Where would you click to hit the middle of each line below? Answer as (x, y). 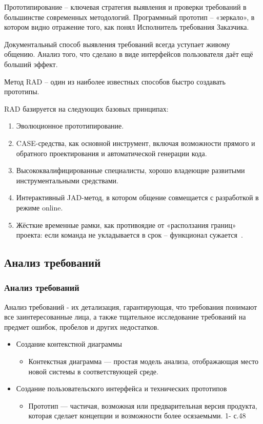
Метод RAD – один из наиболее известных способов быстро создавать (115, 81)
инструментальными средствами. (67, 180)
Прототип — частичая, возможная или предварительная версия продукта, (143, 405)
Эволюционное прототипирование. (70, 126)
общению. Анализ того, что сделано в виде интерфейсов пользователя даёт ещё (129, 54)
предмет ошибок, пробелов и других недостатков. (82, 326)
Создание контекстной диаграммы (69, 344)
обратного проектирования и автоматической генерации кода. (112, 153)
